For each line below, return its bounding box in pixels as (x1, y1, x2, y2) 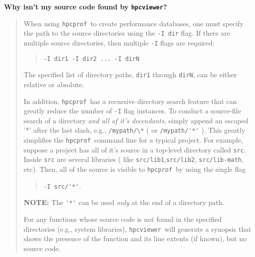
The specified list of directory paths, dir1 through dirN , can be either (23, 69, 237, 80)
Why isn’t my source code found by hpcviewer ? (4, 1, 167, 11)
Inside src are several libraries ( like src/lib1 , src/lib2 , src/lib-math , (23, 154, 244, 164)
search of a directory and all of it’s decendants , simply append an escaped (23, 115, 249, 125)
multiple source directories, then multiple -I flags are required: (23, 37, 215, 48)
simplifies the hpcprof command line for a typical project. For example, (23, 135, 243, 145)
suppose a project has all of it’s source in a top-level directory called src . (23, 144, 246, 154)
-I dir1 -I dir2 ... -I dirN (43, 55, 139, 62)
